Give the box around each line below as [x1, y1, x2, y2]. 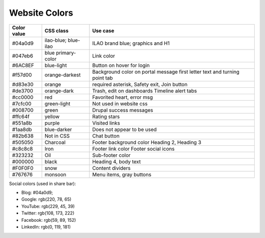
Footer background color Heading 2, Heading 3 [92, 139, 201, 146]
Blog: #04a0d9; [21, 189, 53, 195]
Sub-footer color [92, 152, 131, 159]
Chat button [92, 132, 120, 139]
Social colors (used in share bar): [9, 181, 76, 186]
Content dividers [92, 164, 131, 171]
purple [44, 119, 60, 126]
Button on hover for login [92, 62, 150, 69]
